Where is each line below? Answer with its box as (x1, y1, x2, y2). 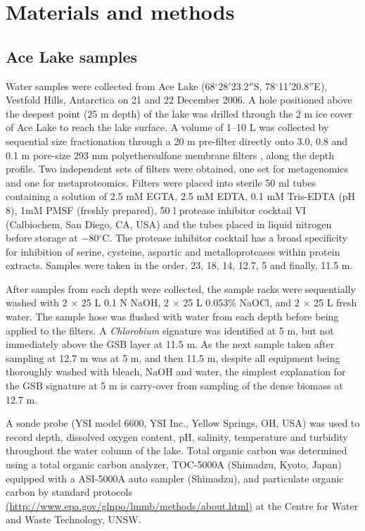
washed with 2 (6, 295, 68, 310)
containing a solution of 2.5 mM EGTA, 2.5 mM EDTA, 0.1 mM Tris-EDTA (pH (6, 189, 356, 204)
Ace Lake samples (6, 45, 137, 67)
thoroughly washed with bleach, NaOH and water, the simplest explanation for (6, 364, 346, 379)
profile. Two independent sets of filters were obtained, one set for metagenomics (6, 161, 349, 176)
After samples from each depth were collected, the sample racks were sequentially (6, 281, 356, 296)
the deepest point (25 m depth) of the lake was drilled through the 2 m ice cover (6, 106, 353, 120)
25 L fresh (313, 295, 357, 310)
